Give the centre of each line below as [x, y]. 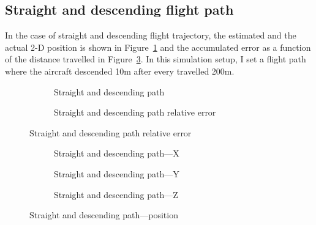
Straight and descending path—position [104, 215]
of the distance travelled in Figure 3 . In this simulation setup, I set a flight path [156, 59]
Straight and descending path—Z [116, 194]
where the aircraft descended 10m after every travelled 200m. [120, 71]
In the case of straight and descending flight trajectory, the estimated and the [151, 35]
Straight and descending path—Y [117, 173]
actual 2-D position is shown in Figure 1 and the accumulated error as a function [158, 47]
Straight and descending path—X [117, 153]
